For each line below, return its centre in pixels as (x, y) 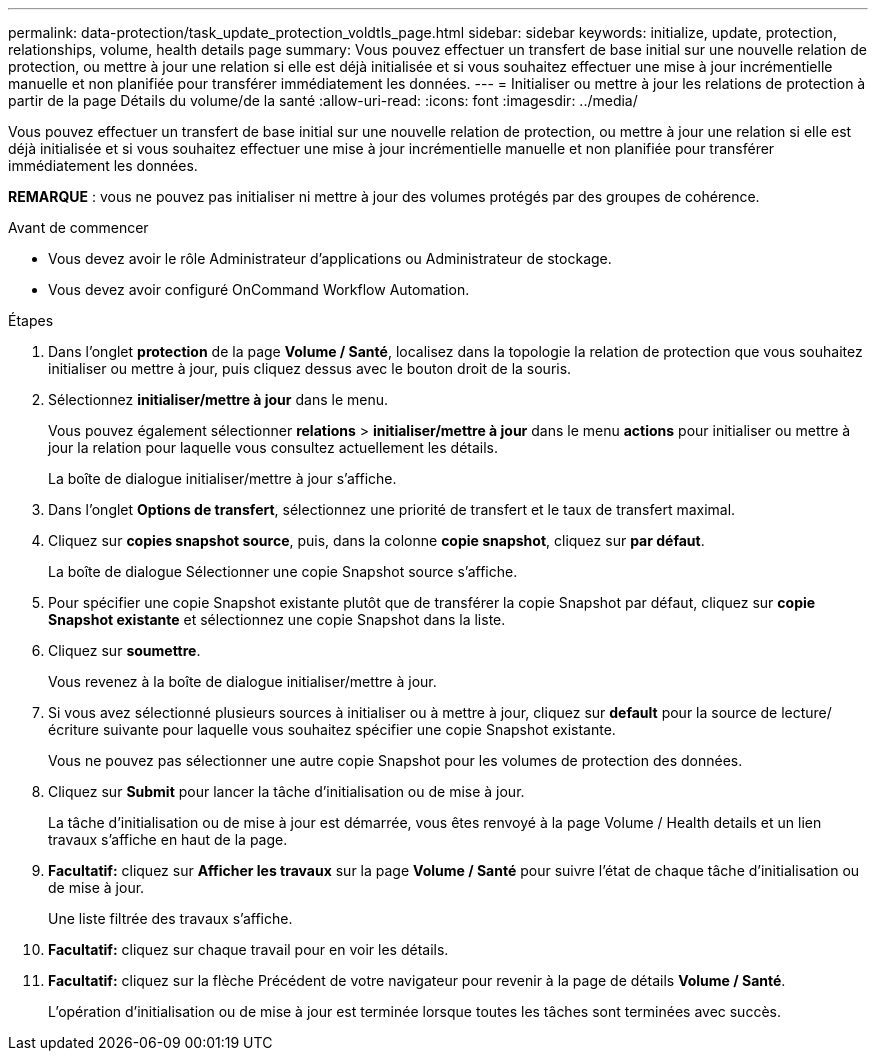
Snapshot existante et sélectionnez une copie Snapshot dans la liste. (277, 619)
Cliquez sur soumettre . (124, 650)
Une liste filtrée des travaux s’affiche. (170, 918)
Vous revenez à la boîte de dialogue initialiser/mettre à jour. (242, 681)
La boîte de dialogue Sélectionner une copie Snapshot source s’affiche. (283, 571)
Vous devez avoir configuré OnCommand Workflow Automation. (259, 289)
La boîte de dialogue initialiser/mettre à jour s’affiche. (222, 478)
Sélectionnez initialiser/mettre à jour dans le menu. (218, 399)
